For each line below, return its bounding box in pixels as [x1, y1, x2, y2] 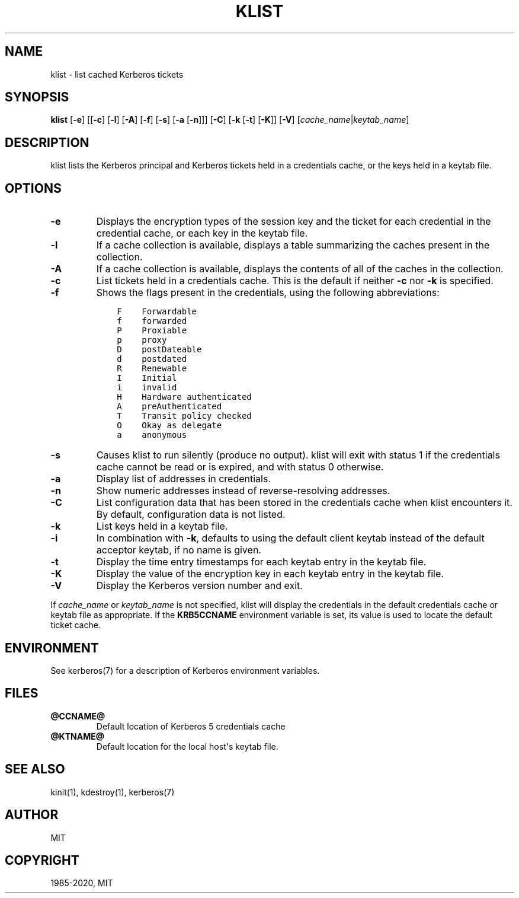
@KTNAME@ [50, 731, 104, 741]
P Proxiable [117, 326, 187, 336]
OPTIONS [5, 180, 62, 196]
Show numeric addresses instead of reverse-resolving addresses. [96, 485, 390, 497]
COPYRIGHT [5, 852, 79, 868]
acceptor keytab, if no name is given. [96, 544, 261, 556]
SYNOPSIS [5, 90, 69, 105]
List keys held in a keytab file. [96, 520, 228, 533]
